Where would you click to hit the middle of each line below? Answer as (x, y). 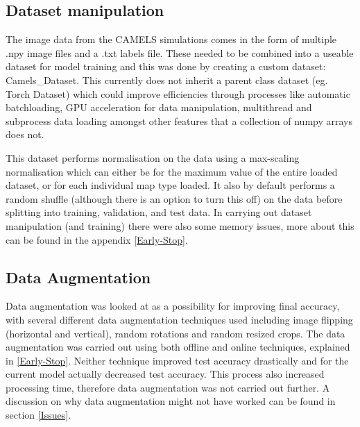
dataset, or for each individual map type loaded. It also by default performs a (170, 185)
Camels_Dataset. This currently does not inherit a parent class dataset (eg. (167, 79)
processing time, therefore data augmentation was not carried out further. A (168, 387)
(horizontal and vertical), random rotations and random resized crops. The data (175, 333)
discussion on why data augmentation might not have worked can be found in (171, 401)
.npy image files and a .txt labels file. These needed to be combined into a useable (180, 52)
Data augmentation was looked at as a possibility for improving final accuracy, (173, 306)
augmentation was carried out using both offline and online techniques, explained (178, 347)
